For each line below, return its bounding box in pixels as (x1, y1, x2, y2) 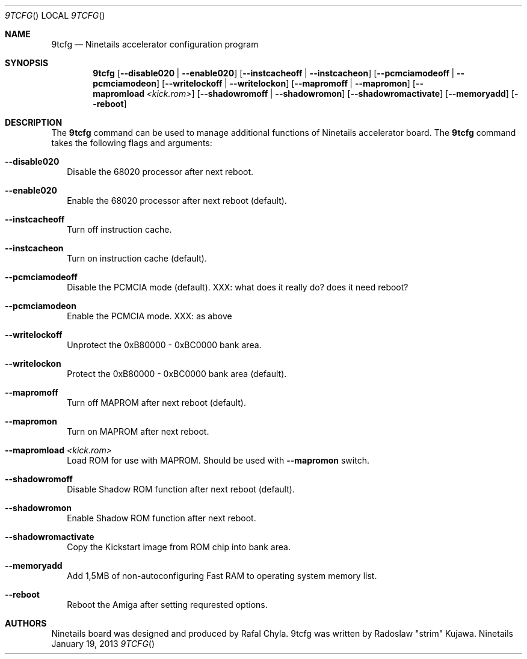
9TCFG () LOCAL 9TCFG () (5, 10, 105, 20)
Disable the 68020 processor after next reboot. (67, 167, 254, 177)
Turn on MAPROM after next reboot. (67, 426, 209, 437)
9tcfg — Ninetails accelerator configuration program (51, 39, 259, 49)
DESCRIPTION (5, 117, 63, 127)
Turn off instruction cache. (67, 224, 172, 234)
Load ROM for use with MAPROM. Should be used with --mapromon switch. (67, 455, 369, 465)
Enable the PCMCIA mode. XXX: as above (67, 311, 232, 321)
